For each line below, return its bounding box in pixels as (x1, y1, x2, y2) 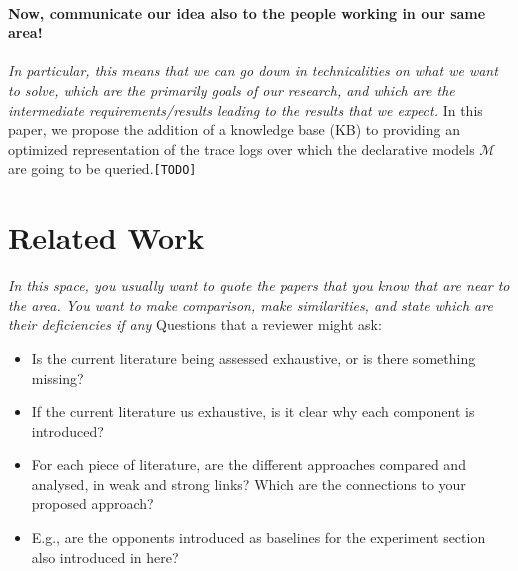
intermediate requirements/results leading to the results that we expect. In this (8, 99, 483, 120)
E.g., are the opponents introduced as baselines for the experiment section (31, 527, 486, 548)
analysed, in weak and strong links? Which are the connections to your (31, 473, 466, 494)
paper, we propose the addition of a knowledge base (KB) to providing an (8, 119, 460, 140)
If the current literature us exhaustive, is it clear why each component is (31, 401, 475, 422)
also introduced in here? (31, 546, 179, 567)
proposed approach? (31, 493, 154, 514)
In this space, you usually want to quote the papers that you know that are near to (8, 275, 510, 296)
